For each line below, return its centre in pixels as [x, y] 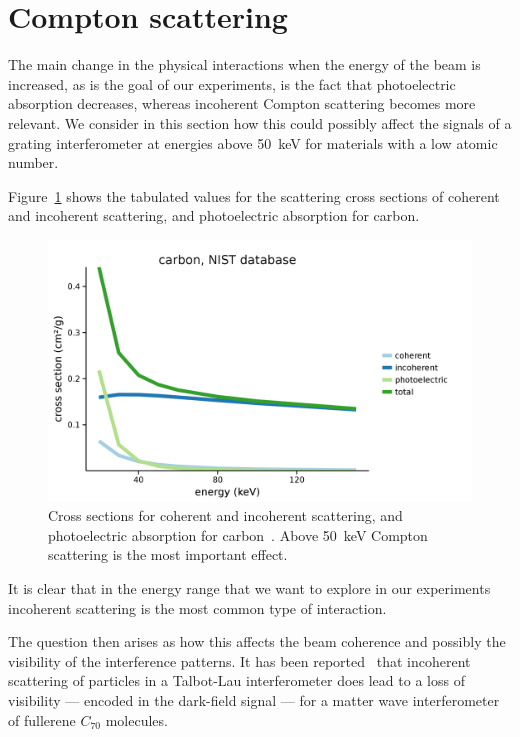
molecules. [136, 719]
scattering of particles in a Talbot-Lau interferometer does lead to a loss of [236, 680]
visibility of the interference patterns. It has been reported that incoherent [239, 660]
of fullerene [42, 719]
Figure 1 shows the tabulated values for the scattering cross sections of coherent [254, 195]
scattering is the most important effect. [168, 554]
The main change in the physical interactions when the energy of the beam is [244, 64]
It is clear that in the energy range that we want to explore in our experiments [249, 587]
